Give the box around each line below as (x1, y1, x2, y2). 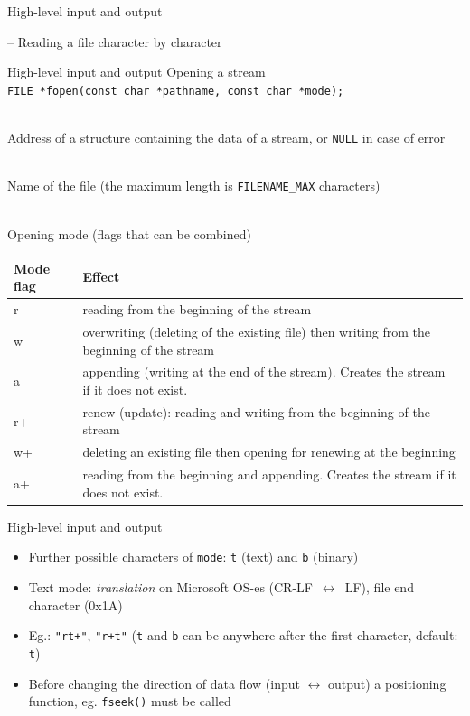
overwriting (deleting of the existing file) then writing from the (82, 321, 430, 340)
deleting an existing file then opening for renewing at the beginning (82, 442, 456, 461)
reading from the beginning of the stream (82, 300, 312, 319)
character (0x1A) (28, 595, 123, 614)
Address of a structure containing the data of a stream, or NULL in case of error (7, 128, 446, 147)
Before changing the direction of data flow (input (28, 674, 300, 693)
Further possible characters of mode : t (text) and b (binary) (28, 547, 359, 566)
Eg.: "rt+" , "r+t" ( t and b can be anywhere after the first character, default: (28, 626, 458, 645)
